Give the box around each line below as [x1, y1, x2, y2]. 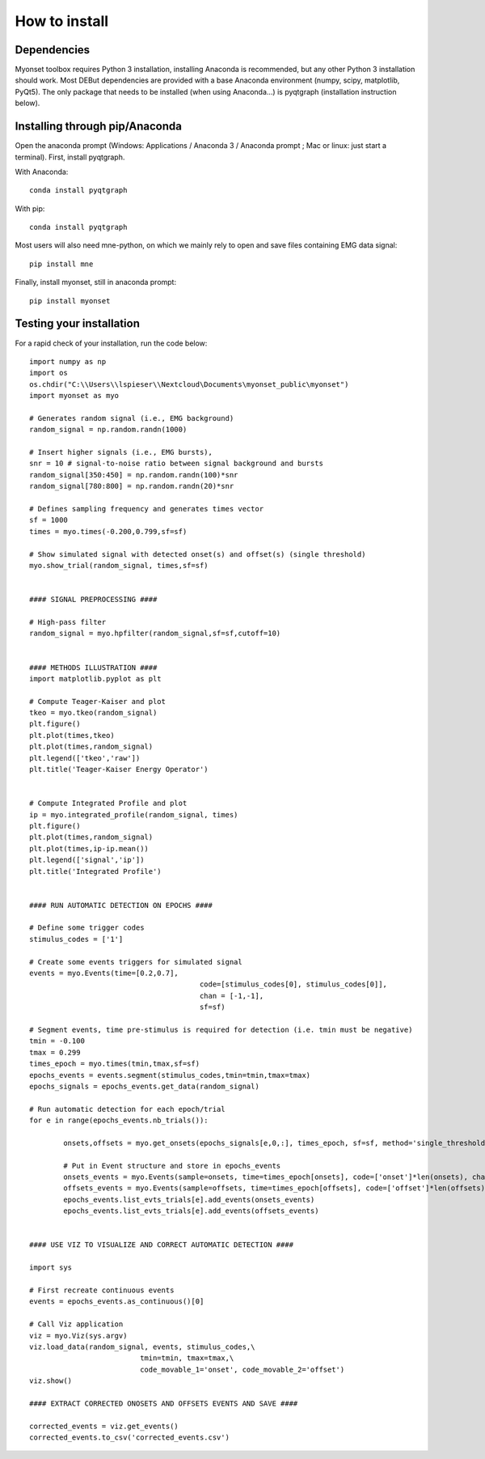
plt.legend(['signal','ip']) [29, 855, 145, 865]
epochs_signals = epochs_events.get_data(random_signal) [29, 1081, 260, 1091]
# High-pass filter [29, 617, 107, 626]
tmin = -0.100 [29, 1037, 85, 1045]
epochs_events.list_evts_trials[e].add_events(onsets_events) [63, 1194, 315, 1204]
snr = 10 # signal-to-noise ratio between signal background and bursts [29, 459, 323, 469]
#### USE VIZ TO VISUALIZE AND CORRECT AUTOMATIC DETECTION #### [29, 1241, 294, 1249]
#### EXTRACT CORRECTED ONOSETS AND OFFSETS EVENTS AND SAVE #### [29, 1398, 298, 1408]
